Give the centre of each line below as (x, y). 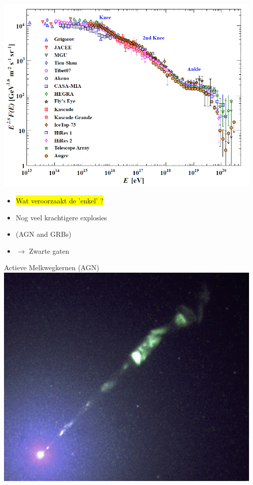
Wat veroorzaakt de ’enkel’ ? (60, 201)
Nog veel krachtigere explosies (61, 217)
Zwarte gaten (49, 250)
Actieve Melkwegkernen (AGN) (52, 267)
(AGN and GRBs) (43, 234)
